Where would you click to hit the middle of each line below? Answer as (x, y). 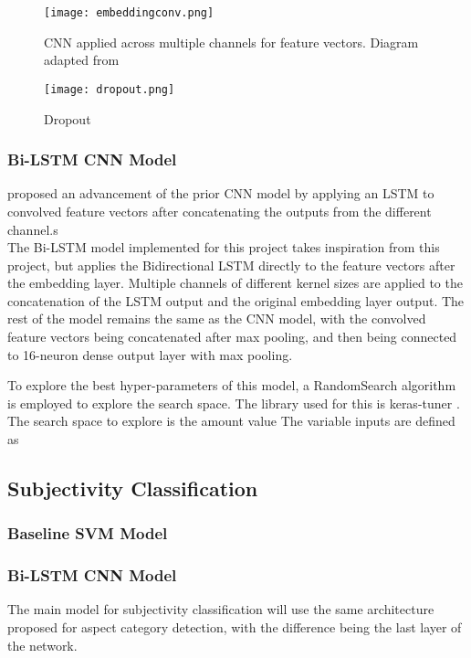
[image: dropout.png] (110, 89)
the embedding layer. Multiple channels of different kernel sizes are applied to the (235, 283)
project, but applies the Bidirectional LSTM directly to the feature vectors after (231, 265)
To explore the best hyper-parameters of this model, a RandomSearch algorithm (232, 385)
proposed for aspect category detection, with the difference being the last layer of (235, 627)
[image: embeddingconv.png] (129, 13)
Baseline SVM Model (88, 533)
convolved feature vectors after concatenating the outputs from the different (220, 211)
